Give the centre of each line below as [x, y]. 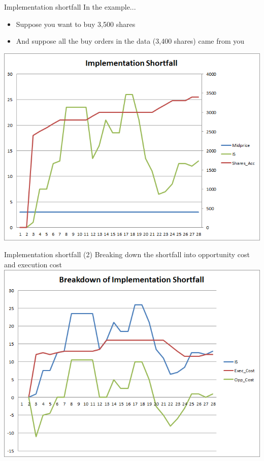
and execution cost [33, 265]
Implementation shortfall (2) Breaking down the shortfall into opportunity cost [127, 254]
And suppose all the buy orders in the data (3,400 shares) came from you [130, 41]
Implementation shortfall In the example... [70, 7]
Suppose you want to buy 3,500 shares [76, 24]
